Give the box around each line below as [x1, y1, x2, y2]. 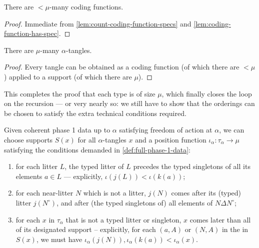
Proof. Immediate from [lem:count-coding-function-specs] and [4, 18, 191, 28]
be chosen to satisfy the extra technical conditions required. [4, 107, 186, 118]
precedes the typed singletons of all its [133, 161, 250, 171]
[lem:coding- [193, 18, 231, 28]
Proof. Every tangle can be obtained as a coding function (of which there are [4, 61, 239, 72]
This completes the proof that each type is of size [4, 88, 155, 98]
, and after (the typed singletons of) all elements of [56, 197, 213, 207]
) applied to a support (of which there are [4, 71, 132, 81]
